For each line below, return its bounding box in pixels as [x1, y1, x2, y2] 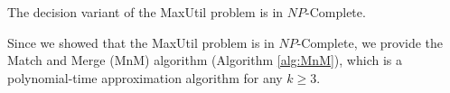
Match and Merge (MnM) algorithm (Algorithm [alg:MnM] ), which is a [7, 51, 402, 70]
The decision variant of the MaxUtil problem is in [7, 3, 284, 21]
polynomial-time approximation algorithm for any [7, 68, 283, 87]
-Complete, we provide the [296, 33, 444, 51]
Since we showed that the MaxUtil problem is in [7, 33, 275, 51]
